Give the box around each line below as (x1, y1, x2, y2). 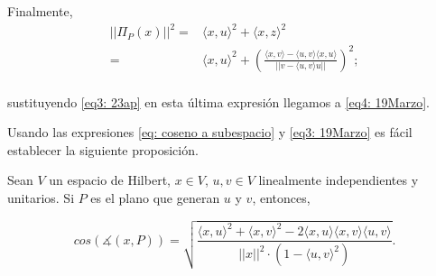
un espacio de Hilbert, (49, 170, 171, 189)
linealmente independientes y (258, 170, 419, 189)
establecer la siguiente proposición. (7, 140, 199, 159)
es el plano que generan (90, 189, 220, 207)
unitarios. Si (7, 189, 75, 207)
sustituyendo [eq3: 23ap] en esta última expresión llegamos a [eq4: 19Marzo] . (7, 92, 430, 111)
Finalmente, (7, 2, 73, 20)
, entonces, (252, 189, 311, 207)
